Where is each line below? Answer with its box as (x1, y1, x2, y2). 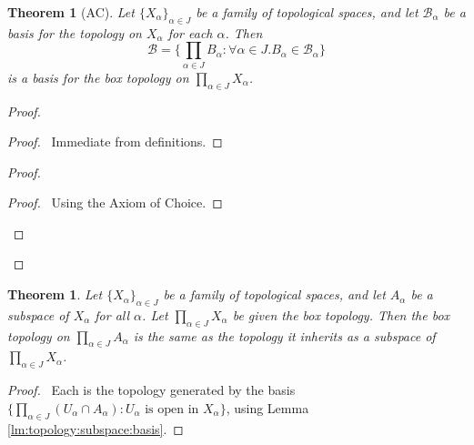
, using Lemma (226, 398, 309, 417)
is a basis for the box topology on (7, 67, 189, 86)
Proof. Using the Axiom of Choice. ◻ (7, 193, 223, 212)
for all (95, 305, 130, 324)
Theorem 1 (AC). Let (7, 3, 135, 21)
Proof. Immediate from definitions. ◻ (7, 132, 223, 151)
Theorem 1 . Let (7, 285, 103, 304)
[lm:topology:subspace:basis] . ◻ (7, 419, 184, 438)
